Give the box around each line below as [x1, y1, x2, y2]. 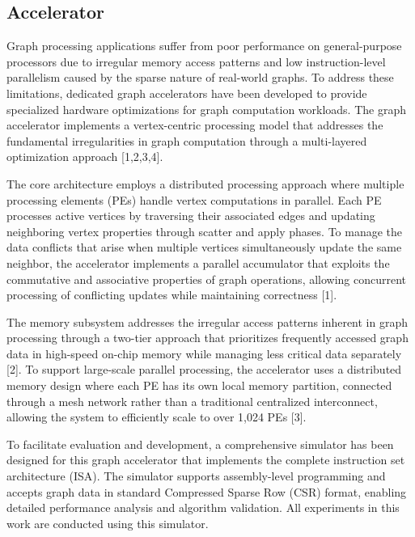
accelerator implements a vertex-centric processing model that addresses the [6, 116, 383, 133]
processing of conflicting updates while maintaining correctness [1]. [6, 286, 337, 303]
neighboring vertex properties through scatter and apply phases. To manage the [6, 222, 403, 239]
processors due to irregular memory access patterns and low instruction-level [6, 53, 386, 70]
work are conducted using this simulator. [6, 514, 209, 531]
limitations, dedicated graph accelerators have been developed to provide [6, 84, 367, 101]
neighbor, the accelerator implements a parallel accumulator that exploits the [6, 254, 390, 271]
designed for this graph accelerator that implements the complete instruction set [6, 451, 405, 468]
